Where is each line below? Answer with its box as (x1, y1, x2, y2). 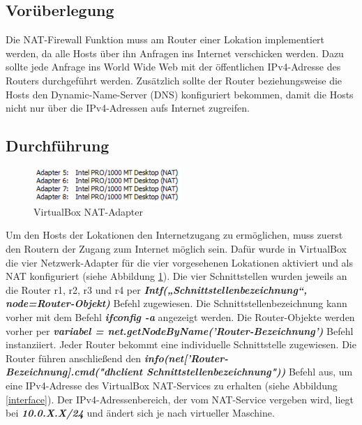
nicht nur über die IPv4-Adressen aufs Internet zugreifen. (6, 100, 250, 115)
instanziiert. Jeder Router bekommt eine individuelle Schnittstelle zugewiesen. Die (6, 337, 356, 352)
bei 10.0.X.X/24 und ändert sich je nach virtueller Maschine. (6, 405, 275, 420)
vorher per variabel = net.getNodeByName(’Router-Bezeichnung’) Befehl (6, 323, 354, 338)
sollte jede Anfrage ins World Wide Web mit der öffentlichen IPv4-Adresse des (6, 59, 341, 74)
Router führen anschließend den (6, 350, 142, 365)
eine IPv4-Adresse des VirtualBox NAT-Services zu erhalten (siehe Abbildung (6, 378, 338, 392)
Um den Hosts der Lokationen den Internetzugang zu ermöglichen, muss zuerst (6, 228, 343, 242)
